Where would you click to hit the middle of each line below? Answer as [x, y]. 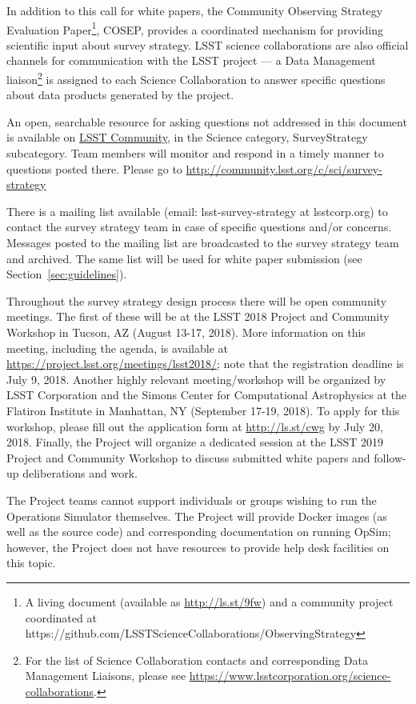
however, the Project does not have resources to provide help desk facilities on [198, 547]
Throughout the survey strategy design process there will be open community [197, 300]
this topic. [31, 563]
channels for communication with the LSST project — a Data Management [191, 60]
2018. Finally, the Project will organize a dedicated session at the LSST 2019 [195, 442]
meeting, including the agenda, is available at [117, 348]
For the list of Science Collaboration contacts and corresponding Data [196, 660]
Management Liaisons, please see [106, 676]
